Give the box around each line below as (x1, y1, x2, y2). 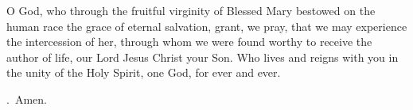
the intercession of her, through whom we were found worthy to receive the (6, 33, 372, 50)
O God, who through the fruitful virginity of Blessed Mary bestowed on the (6, 2, 376, 18)
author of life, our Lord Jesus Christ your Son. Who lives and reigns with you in (6, 48, 399, 65)
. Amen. (6, 90, 47, 107)
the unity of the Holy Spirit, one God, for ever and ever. (6, 64, 281, 81)
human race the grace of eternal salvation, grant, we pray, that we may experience (6, 17, 407, 34)
